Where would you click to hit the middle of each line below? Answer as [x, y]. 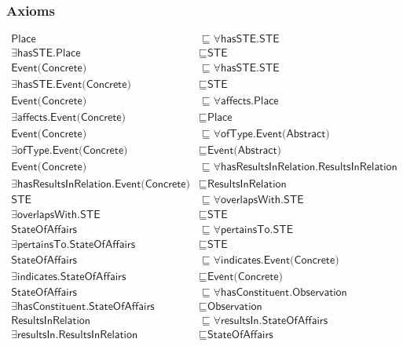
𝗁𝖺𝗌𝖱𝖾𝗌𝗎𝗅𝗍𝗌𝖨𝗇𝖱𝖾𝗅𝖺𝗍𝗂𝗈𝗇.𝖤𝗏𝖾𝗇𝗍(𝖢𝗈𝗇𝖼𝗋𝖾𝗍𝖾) [104, 184]
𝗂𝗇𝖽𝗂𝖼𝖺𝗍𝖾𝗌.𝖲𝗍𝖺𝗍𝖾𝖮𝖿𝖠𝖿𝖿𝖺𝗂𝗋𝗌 [72, 277]
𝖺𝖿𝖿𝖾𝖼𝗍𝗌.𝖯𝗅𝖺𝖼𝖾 [250, 102]
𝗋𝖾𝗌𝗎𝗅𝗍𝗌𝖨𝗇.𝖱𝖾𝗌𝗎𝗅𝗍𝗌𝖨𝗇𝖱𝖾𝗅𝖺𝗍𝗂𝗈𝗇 [78, 335]
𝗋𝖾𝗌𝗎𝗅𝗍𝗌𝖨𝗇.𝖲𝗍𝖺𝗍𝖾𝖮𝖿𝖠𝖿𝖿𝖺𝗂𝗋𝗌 [275, 321]
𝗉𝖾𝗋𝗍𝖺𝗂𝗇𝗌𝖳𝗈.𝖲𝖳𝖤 [257, 229]
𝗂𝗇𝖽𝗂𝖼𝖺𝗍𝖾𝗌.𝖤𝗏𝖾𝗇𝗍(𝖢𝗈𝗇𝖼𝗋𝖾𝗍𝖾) [280, 260]
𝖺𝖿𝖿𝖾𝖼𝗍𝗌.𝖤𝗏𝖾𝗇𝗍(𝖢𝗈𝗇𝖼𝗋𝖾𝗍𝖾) [71, 118]
